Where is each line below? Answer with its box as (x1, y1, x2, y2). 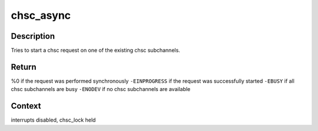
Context (11, 101, 41, 111)
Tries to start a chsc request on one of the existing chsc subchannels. (11, 47, 181, 54)
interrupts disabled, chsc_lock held (11, 116, 96, 123)
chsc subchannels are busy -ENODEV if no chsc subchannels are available (11, 86, 191, 93)
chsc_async (11, 9, 71, 22)
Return (11, 62, 37, 72)
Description (11, 31, 55, 41)
